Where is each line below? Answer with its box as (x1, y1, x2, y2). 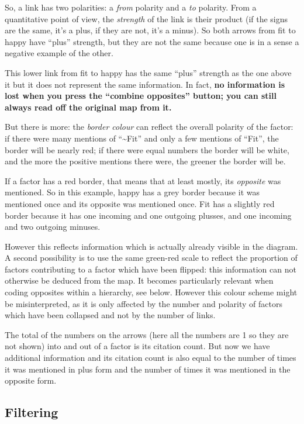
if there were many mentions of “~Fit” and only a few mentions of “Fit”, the (5, 132, 279, 144)
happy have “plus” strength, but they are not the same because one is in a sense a (5, 35, 299, 47)
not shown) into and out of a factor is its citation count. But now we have (5, 340, 270, 352)
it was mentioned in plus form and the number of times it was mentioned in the (5, 363, 291, 375)
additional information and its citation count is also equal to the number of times (5, 351, 296, 364)
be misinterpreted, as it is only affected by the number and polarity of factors (5, 297, 282, 309)
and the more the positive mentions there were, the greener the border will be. (5, 155, 286, 167)
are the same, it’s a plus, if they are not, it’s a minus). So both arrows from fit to (5, 24, 296, 36)
